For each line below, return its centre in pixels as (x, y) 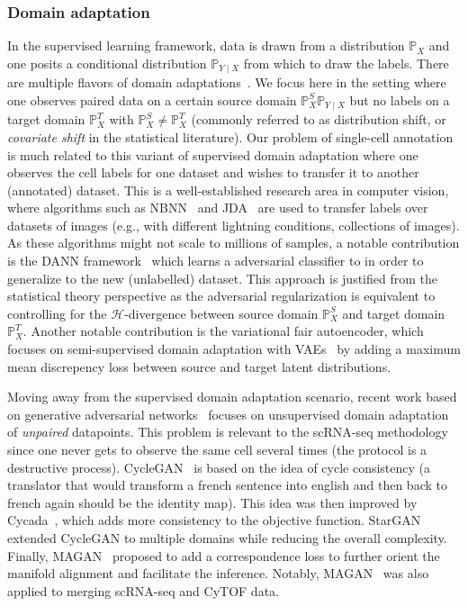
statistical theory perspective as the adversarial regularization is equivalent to (221, 296)
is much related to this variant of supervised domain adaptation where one (213, 154)
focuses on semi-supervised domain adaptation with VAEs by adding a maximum (234, 349)
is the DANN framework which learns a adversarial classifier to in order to (216, 261)
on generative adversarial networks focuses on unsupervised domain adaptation (228, 414)
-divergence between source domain (221, 313)
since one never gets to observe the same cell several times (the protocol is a (217, 449)
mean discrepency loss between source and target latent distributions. (199, 366)
